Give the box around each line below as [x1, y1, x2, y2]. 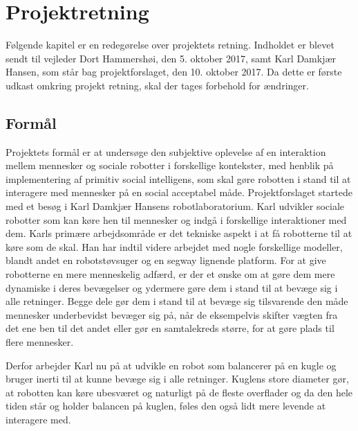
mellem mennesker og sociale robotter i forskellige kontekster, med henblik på [6, 158, 334, 173]
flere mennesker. [6, 335, 74, 349]
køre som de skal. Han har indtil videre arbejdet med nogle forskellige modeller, [6, 239, 343, 254]
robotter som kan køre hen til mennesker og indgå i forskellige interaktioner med [6, 212, 347, 227]
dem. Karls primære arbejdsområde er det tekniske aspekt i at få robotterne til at [6, 226, 352, 240]
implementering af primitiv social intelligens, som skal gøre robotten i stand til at [6, 171, 351, 186]
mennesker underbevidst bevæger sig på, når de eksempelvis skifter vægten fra [6, 307, 338, 322]
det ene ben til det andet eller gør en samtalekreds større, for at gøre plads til [6, 321, 335, 335]
